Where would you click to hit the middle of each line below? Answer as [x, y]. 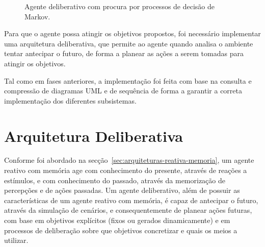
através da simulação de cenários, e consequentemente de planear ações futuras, [128, 210]
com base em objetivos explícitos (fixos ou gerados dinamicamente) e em [117, 220]
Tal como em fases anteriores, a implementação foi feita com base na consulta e [128, 80]
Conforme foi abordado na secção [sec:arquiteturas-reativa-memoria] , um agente [129, 160]
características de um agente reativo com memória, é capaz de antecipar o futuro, [131, 200]
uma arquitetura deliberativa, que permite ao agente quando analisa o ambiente [129, 43]
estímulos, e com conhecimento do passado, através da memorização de [115, 180]
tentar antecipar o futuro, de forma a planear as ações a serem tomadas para [124, 53]
